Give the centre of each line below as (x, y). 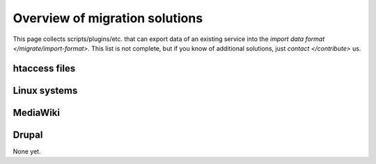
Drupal (28, 134)
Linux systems (45, 90)
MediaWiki (37, 112)
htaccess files (44, 68)
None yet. (27, 151)
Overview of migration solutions (108, 18)
